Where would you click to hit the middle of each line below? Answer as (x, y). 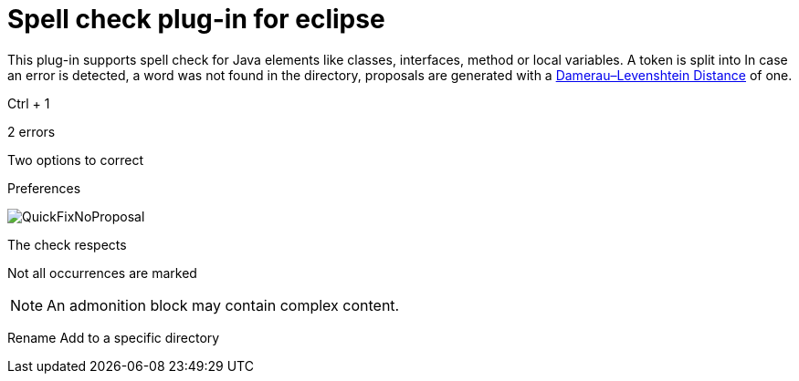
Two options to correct (76, 160)
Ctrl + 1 (29, 103)
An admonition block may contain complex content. (223, 305)
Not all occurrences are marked (102, 273)
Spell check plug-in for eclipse (196, 19)
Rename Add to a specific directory (114, 337)
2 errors (32, 131)
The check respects (67, 244)
